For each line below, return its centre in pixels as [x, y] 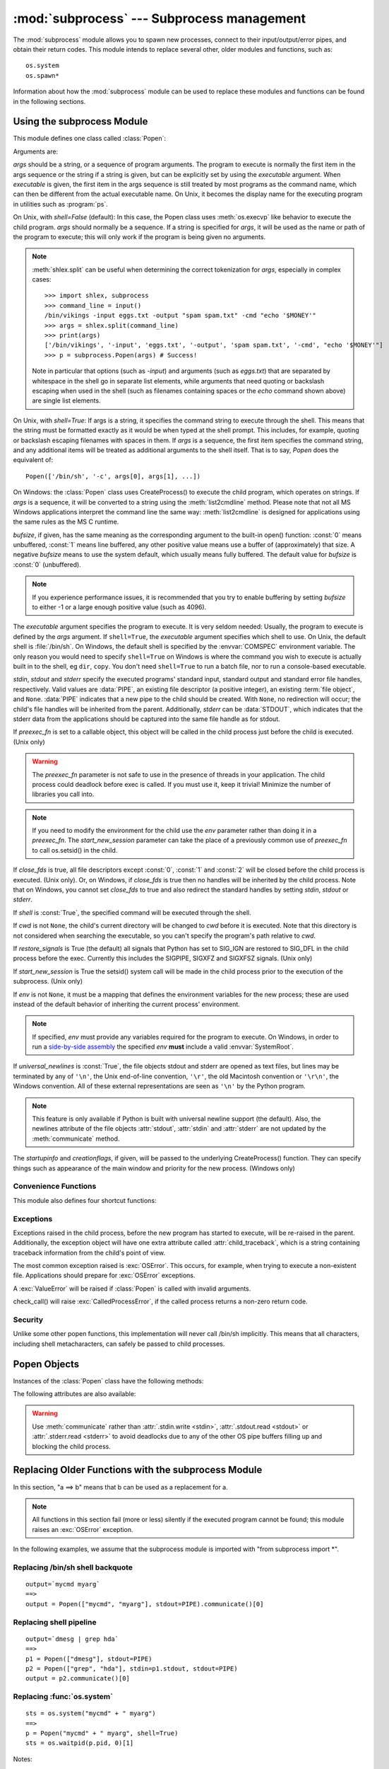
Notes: [23, 1759]
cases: [42, 280]
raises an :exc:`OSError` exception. [83, 1529]
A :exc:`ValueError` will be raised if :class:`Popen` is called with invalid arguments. [132, 1289]
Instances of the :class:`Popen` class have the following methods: [108, 1381]
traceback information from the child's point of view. [89, 1252]
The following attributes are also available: [74, 1394]
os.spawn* [42, 75]
